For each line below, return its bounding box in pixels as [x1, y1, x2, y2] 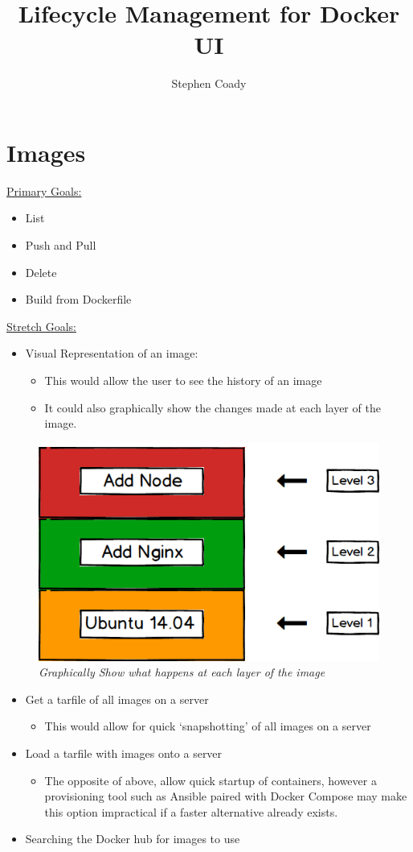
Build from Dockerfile [25, 291, 132, 308]
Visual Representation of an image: [25, 345, 198, 362]
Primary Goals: [6, 182, 82, 199]
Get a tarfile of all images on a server [25, 690, 209, 707]
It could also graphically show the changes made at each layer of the [44, 399, 381, 416]
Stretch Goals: [6, 317, 76, 334]
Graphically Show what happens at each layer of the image [39, 664, 325, 680]
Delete [25, 263, 57, 280]
